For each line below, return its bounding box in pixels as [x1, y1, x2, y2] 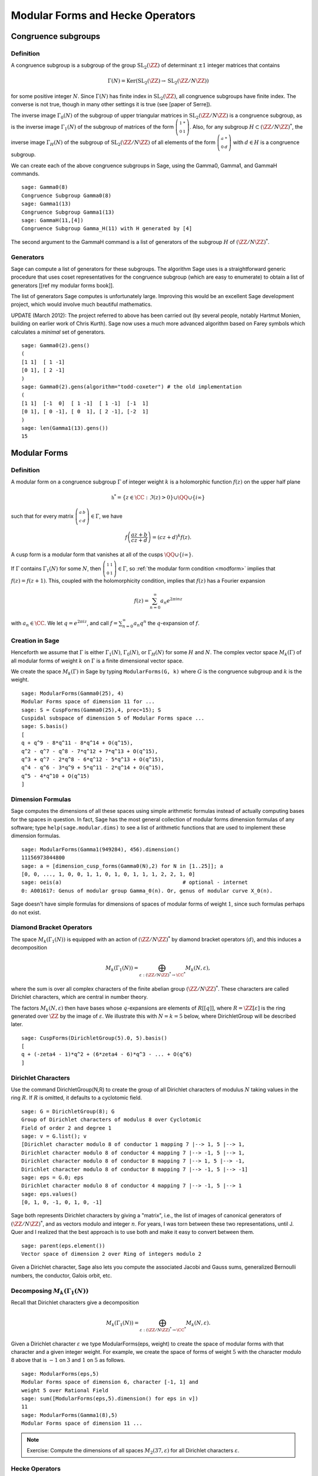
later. [11, 1021, 24, 1028]
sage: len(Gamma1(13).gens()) [21, 424, 109, 431]
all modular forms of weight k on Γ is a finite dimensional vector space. [11, 657, 184, 664]
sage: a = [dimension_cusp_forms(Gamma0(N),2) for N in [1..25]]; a [21, 863, 223, 869]
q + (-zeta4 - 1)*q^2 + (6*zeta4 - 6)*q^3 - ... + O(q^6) [21, 1051, 193, 1058]
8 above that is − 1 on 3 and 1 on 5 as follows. [11, 1357, 125, 1364]
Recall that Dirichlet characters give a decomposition [11, 1299, 140, 1306]
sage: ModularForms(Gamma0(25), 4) [21, 690, 124, 697]
